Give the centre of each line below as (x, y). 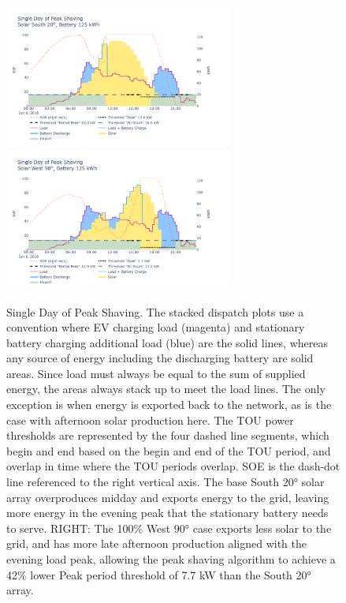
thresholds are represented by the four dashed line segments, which (168, 435)
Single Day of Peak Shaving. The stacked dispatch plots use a (155, 311)
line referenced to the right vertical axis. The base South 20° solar (166, 482)
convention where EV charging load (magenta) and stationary (156, 327)
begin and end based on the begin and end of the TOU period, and (169, 450)
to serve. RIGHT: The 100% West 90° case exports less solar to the (169, 528)
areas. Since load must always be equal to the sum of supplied (156, 373)
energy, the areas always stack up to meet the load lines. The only (166, 389)
